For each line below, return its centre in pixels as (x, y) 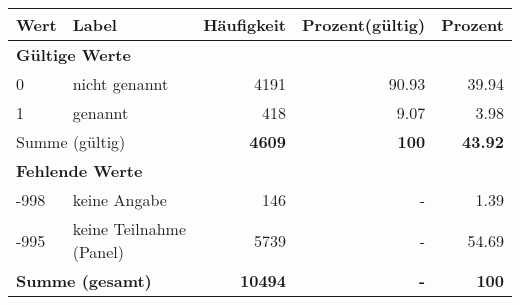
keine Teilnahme (129, 228)
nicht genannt (120, 83)
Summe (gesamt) (84, 280)
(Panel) (98, 251)
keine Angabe (119, 199)
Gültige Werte (73, 54)
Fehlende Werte (79, 170)
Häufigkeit (245, 24)
